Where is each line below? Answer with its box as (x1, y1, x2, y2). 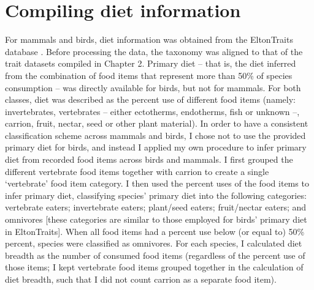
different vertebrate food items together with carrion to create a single (5, 165, 269, 177)
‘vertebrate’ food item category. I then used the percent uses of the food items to (5, 177, 309, 190)
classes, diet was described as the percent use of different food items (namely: (5, 93, 296, 106)
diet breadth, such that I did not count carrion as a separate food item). (5, 273, 277, 285)
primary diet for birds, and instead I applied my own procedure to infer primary (5, 141, 307, 154)
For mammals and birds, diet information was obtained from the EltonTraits (5, 33, 293, 46)
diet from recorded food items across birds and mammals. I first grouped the (5, 153, 293, 166)
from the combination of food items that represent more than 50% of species (5, 69, 293, 81)
